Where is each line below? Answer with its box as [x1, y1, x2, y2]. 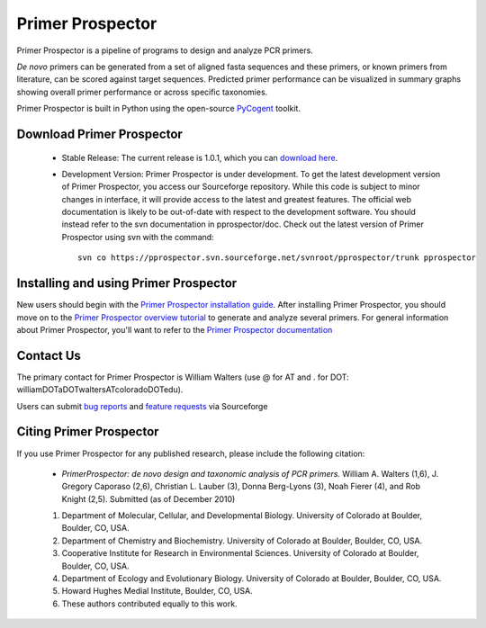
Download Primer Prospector [16, 126, 184, 141]
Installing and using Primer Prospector [16, 275, 238, 292]
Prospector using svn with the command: [61, 231, 215, 242]
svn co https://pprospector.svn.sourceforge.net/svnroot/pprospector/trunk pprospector [77, 253, 477, 263]
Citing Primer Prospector [16, 424, 159, 440]
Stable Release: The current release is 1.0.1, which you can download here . [61, 152, 338, 163]
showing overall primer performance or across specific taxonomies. [16, 86, 268, 97]
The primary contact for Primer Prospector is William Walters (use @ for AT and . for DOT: [16, 372, 350, 382]
